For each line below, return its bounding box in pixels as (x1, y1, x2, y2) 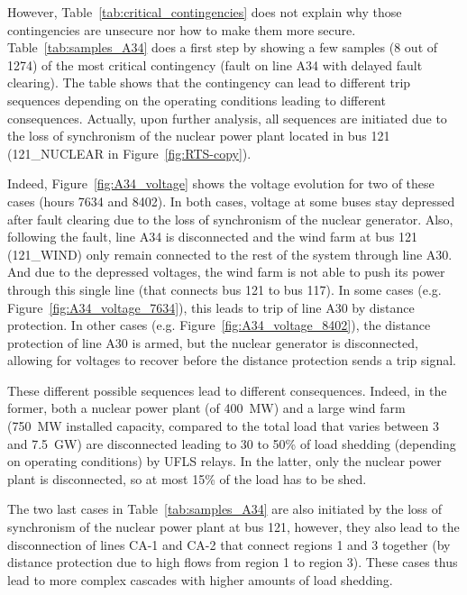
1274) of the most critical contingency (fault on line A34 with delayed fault (7, 55, 423, 74)
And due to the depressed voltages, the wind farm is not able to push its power (7, 262, 445, 281)
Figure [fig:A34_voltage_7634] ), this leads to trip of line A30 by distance (7, 297, 415, 316)
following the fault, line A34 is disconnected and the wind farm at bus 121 (7, 227, 417, 246)
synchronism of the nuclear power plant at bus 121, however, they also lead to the (7, 517, 460, 536)
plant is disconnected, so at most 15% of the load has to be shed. (7, 469, 367, 488)
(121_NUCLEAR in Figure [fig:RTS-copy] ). (7, 143, 252, 162)
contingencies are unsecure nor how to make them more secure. (7, 20, 356, 39)
